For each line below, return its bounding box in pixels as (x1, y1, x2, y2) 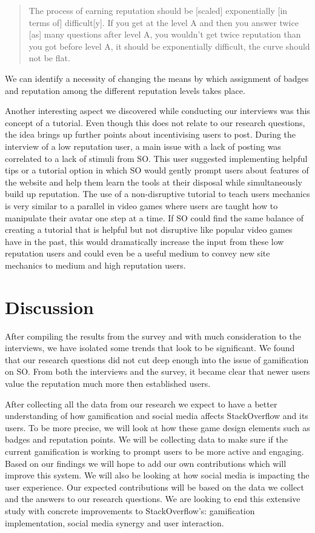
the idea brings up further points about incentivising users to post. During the (5, 128, 296, 141)
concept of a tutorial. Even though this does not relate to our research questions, (5, 116, 305, 129)
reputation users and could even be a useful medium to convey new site (5, 247, 270, 260)
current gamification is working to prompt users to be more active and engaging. (5, 444, 304, 457)
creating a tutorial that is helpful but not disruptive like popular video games (5, 223, 293, 236)
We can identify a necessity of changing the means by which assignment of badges (5, 72, 309, 84)
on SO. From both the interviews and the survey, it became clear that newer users (5, 365, 310, 378)
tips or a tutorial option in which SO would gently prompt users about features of (5, 164, 309, 176)
